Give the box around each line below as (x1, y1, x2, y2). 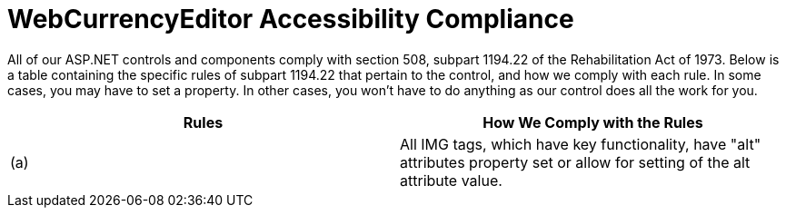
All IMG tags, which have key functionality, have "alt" (400, 134, 761, 153)
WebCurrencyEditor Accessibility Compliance (7, 4, 574, 34)
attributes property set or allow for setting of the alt (400, 152, 751, 171)
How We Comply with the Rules (483, 112, 703, 132)
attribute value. (400, 171, 502, 190)
